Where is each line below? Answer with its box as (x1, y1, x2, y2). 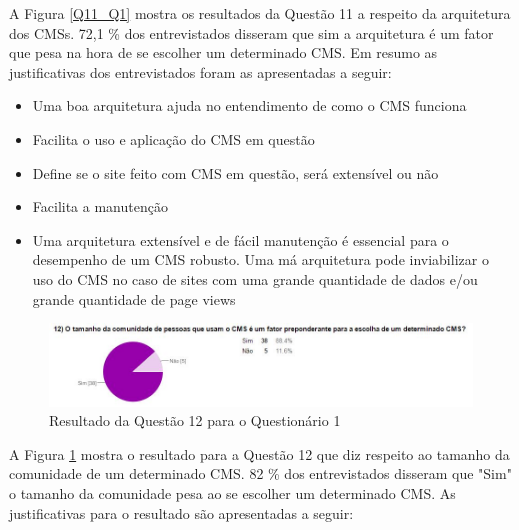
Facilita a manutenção (32, 196, 168, 217)
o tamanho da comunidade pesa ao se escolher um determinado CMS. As (9, 483, 456, 503)
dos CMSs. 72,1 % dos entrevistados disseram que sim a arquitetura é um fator (9, 22, 494, 43)
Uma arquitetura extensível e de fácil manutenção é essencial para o (32, 229, 449, 250)
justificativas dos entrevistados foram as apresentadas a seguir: (9, 61, 392, 82)
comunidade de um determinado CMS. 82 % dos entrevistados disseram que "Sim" (9, 463, 512, 484)
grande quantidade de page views (32, 288, 236, 309)
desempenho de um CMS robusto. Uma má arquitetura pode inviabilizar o (32, 249, 489, 270)
